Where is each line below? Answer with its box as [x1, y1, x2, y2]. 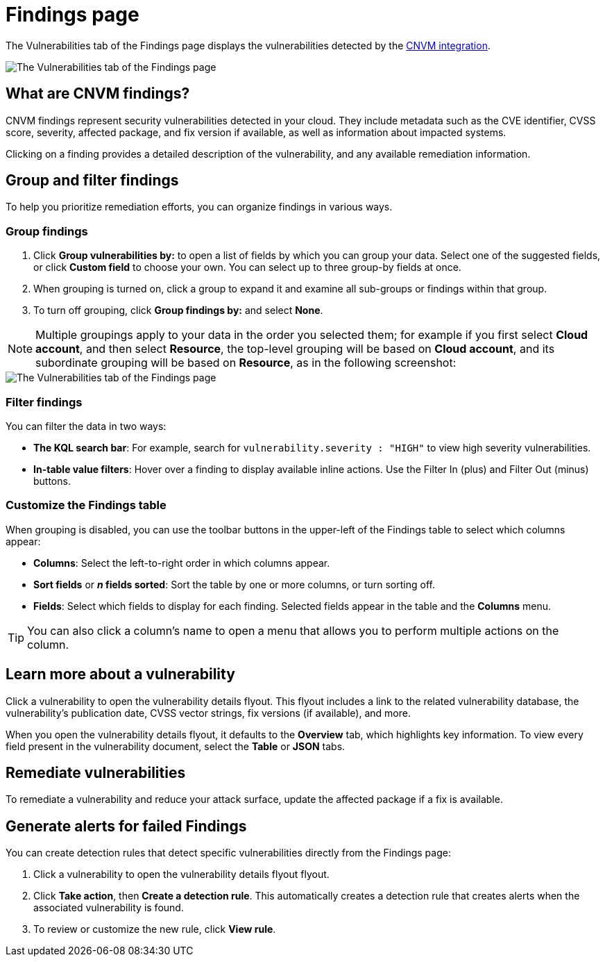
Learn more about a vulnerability [6, 665, 235, 683]
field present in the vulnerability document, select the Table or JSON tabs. [6, 740, 346, 752]
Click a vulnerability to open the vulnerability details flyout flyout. [33, 868, 330, 881]
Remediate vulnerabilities [6, 763, 186, 781]
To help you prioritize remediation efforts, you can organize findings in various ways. [6, 201, 393, 213]
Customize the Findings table [6, 498, 167, 513]
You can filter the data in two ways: [6, 420, 167, 432]
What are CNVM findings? [6, 85, 190, 103]
